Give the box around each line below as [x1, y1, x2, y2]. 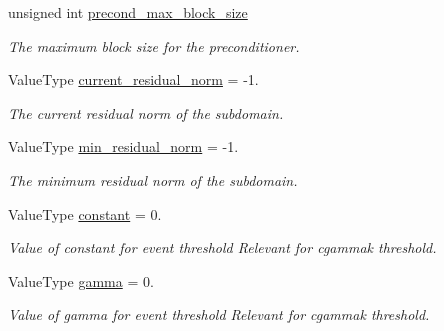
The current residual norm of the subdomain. [8, 102, 284, 123]
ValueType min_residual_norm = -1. [8, 136, 239, 157]
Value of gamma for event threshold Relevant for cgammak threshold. [8, 304, 430, 325]
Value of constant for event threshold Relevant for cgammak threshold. [8, 237, 437, 258]
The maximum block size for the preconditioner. [8, 35, 300, 56]
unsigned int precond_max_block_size [8, 2, 248, 22]
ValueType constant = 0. [8, 203, 162, 224]
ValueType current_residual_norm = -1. [8, 69, 259, 90]
